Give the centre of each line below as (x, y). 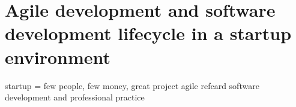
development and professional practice (75, 97)
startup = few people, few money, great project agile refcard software (132, 85)
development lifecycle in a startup (148, 33)
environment (58, 56)
